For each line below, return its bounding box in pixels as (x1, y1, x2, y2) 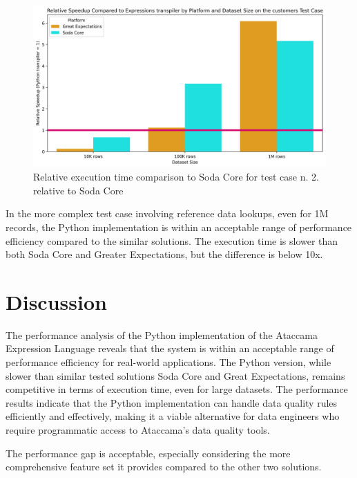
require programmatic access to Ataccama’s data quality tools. (6, 422, 270, 436)
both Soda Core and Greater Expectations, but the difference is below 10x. (6, 247, 323, 261)
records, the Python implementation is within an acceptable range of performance (6, 219, 352, 234)
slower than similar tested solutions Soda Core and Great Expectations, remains (6, 368, 345, 383)
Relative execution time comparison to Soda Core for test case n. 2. (33, 169, 319, 184)
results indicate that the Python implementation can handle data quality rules (6, 395, 338, 410)
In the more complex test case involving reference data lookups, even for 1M (6, 206, 329, 221)
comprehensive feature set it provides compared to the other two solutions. (6, 459, 322, 474)
